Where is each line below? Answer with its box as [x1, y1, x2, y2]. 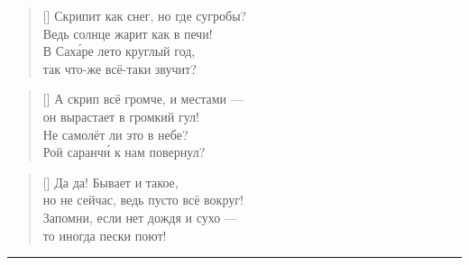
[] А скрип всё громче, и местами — [42, 89, 244, 108]
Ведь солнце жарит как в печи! [42, 23, 213, 42]
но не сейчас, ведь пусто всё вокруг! [42, 190, 244, 209]
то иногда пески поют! [42, 225, 167, 244]
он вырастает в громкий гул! [42, 106, 199, 125]
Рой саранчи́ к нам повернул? [42, 142, 206, 161]
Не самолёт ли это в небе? [42, 124, 189, 143]
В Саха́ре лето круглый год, [42, 41, 196, 60]
